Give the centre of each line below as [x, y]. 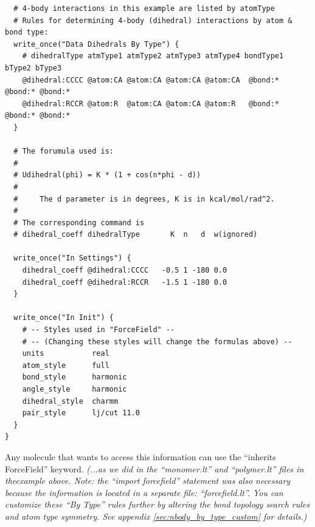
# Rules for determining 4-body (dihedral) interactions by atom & [153, 20]
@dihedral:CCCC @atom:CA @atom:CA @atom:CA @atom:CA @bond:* [151, 80]
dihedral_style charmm [70, 401]
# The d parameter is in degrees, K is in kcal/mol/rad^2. [144, 199]
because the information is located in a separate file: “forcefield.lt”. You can [144, 492]
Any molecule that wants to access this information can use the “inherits [140, 456]
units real [66, 354]
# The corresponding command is [79, 223]
